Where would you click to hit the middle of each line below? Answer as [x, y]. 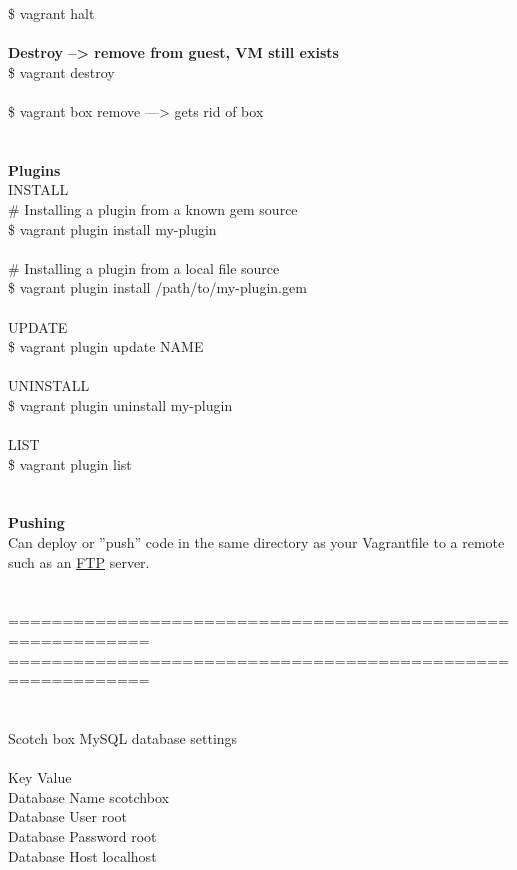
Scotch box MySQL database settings [123, 737]
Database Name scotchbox [88, 796]
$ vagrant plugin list [70, 463]
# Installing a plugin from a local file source [144, 267]
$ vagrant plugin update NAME [106, 346]
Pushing [36, 522]
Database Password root [82, 835]
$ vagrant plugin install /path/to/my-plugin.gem [157, 287]
